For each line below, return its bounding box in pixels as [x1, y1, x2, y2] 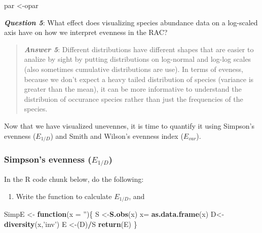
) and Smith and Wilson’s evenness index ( [50, 130, 183, 141]
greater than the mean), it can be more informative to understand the [24, 84, 242, 94]
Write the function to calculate [16, 190, 112, 201]
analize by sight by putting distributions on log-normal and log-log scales [24, 54, 251, 64]
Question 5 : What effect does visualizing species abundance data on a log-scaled [4, 17, 258, 27]
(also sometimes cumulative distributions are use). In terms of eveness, [24, 63, 243, 74]
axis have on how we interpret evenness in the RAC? [4, 27, 168, 37]
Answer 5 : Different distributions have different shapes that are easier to [24, 44, 254, 54]
